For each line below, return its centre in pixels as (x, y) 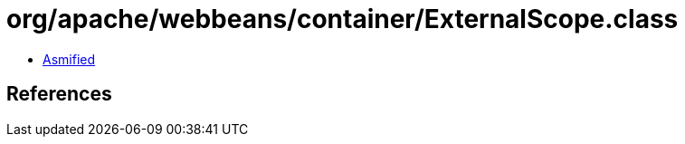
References (59, 94)
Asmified (69, 59)
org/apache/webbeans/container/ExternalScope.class (342, 19)
